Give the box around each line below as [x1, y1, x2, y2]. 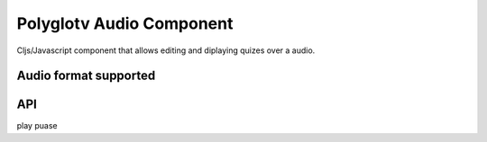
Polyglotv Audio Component [16, 13, 234, 33]
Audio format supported [16, 68, 156, 84]
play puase [16, 120, 58, 131]
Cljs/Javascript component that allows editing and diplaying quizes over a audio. [16, 45, 316, 56]
